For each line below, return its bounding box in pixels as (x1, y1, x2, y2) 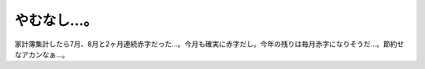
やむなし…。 (14, 12, 98, 29)
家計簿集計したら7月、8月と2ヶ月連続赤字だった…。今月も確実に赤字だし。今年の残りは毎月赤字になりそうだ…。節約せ (14, 39, 405, 49)
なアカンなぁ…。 (14, 49, 70, 59)
